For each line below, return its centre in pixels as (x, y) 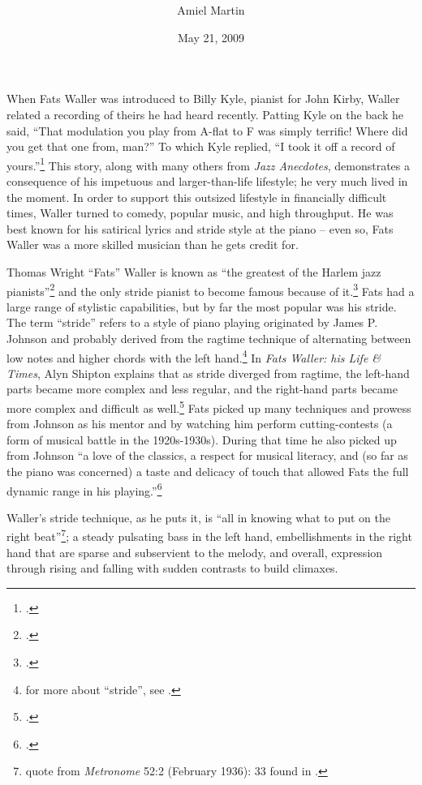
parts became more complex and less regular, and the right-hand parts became (202, 389)
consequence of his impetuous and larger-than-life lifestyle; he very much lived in (207, 180)
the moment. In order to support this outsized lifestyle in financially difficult (197, 197)
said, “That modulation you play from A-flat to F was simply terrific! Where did (207, 130)
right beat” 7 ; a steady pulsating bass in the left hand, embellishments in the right (209, 535)
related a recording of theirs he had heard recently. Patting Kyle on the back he (205, 114)
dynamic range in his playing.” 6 (84, 489)
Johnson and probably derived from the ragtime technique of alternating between (209, 338)
